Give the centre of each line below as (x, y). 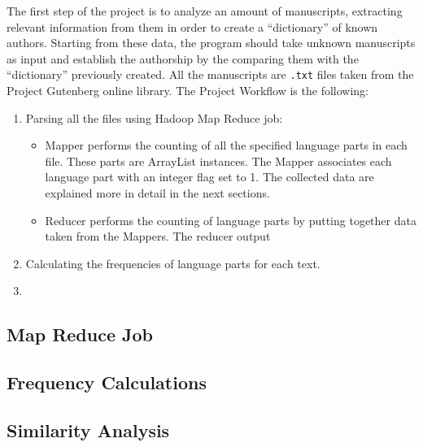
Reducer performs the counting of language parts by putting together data (231, 220)
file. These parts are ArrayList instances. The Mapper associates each (218, 161)
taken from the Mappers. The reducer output (158, 236)
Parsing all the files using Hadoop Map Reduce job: (154, 117)
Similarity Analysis (88, 430)
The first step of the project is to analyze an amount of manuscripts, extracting (205, 11)
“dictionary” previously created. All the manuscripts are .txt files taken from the (210, 74)
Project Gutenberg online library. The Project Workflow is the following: (188, 91)
